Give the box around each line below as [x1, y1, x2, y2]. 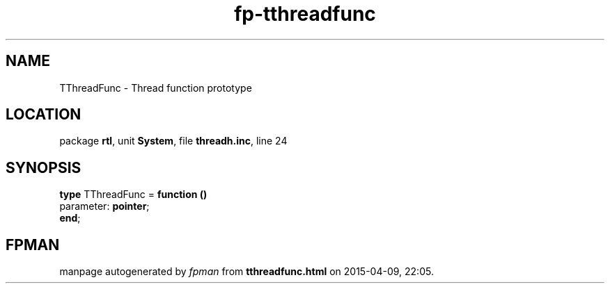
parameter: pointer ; [59, 200, 150, 213]
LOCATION [6, 106, 81, 124]
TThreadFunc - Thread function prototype [59, 81, 252, 94]
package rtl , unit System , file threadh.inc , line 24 [59, 135, 288, 147]
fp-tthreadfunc [234, 2, 376, 26]
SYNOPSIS [6, 158, 81, 176]
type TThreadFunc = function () [59, 188, 208, 201]
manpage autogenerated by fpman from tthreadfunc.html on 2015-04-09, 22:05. [59, 265, 434, 278]
